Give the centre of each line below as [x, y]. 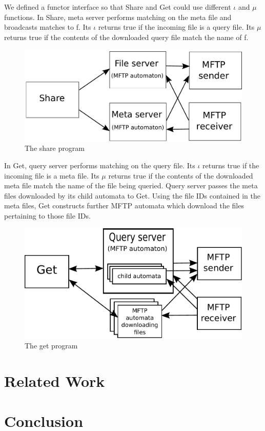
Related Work [55, 380]
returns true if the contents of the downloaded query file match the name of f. [126, 37]
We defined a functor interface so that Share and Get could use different [118, 7]
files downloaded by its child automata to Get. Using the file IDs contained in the [132, 195]
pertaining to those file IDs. [47, 215]
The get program [51, 345]
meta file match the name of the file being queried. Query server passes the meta [131, 185]
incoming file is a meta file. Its [52, 175]
